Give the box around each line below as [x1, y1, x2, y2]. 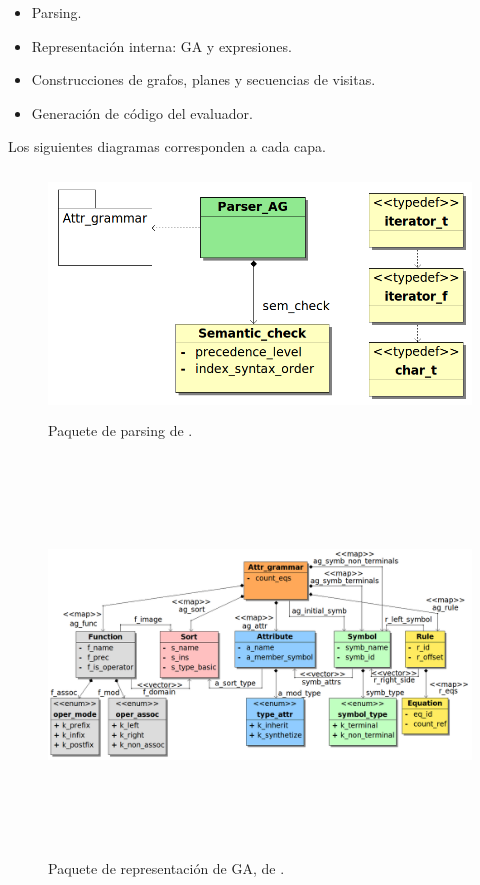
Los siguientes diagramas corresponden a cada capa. [8, 136, 327, 157]
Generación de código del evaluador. [31, 102, 253, 123]
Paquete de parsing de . [48, 419, 193, 440]
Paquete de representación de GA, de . [48, 858, 285, 879]
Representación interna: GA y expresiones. [31, 35, 292, 56]
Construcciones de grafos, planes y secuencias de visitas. [31, 69, 376, 90]
